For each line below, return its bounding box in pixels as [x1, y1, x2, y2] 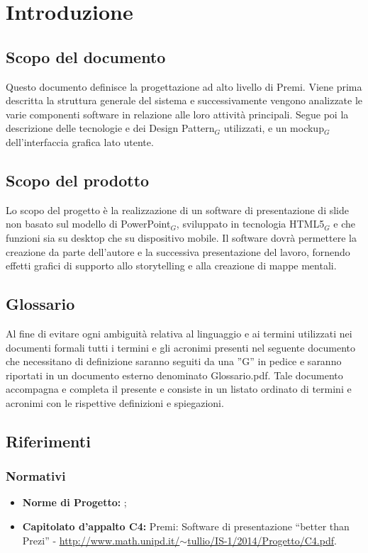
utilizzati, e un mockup [223, 121, 324, 135]
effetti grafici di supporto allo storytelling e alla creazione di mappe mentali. [6, 258, 337, 273]
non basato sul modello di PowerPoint [6, 216, 171, 231]
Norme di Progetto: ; [22, 495, 127, 510]
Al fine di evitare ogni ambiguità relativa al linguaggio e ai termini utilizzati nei [6, 325, 352, 340]
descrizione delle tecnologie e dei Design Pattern [6, 121, 215, 135]
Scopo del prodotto [6, 169, 150, 191]
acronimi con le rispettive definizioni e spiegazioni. [6, 395, 224, 410]
